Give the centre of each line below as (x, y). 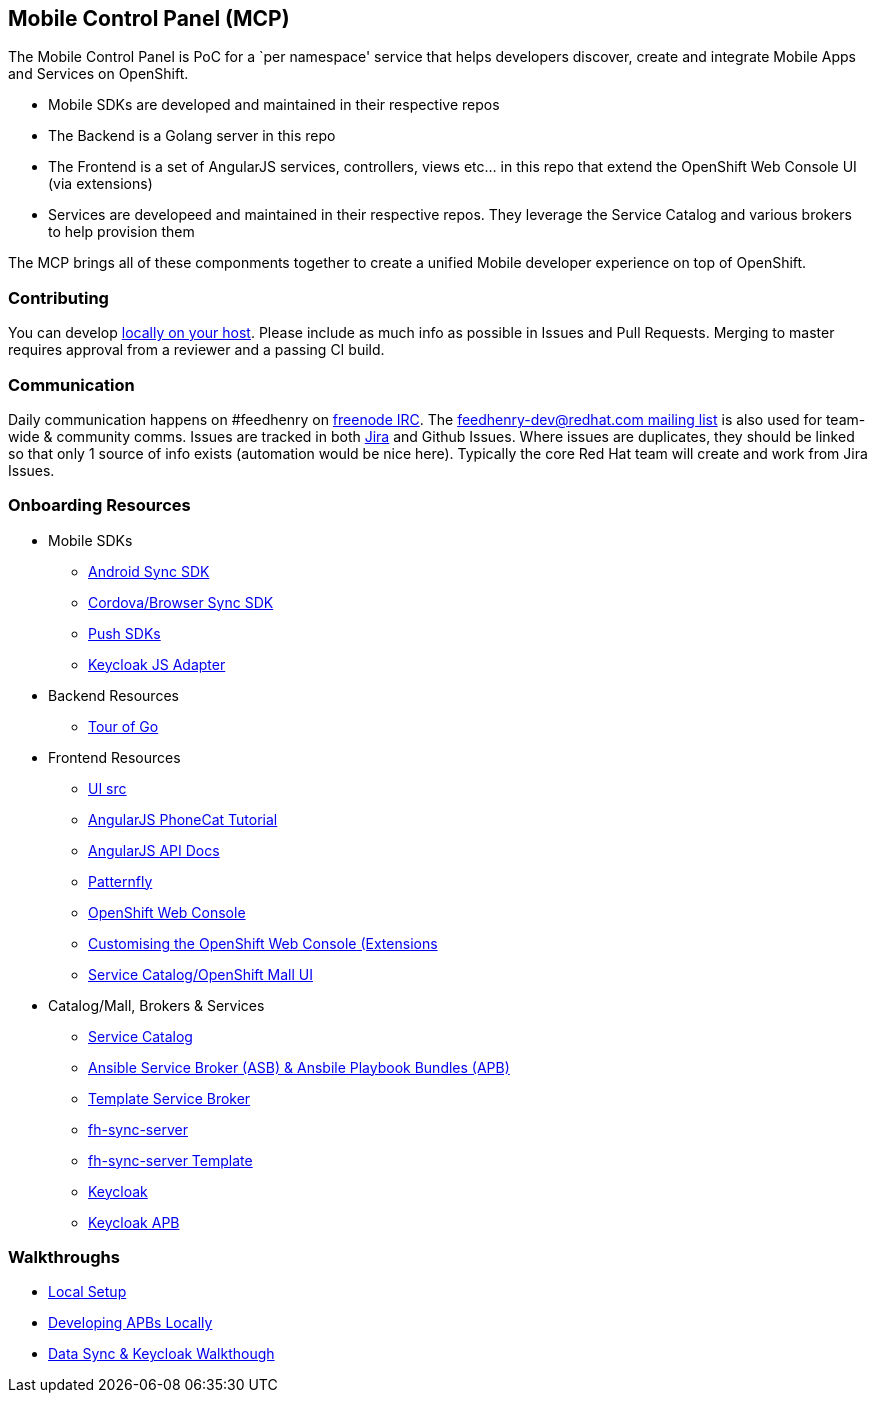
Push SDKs (124, 633)
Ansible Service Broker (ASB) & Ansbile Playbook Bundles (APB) (299, 1067)
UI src (107, 788)
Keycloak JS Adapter (157, 664)
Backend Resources (113, 695)
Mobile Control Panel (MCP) (149, 18)
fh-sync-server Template (170, 1160)
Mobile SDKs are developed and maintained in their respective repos (274, 105)
